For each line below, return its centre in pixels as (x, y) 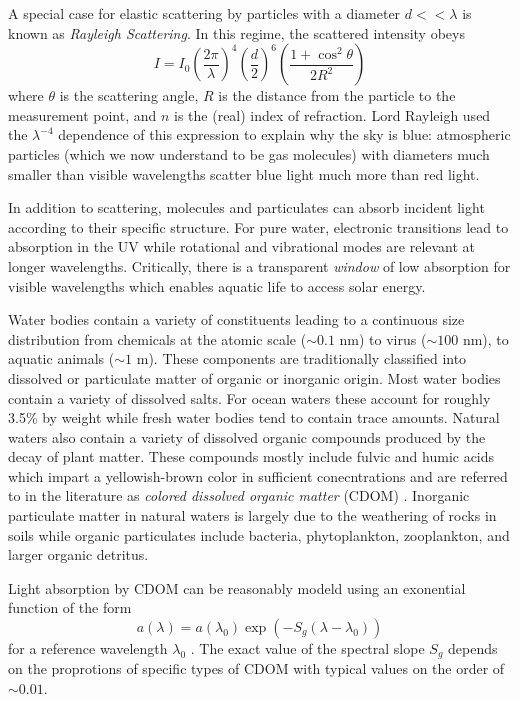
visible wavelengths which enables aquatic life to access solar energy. (217, 285)
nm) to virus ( (383, 338)
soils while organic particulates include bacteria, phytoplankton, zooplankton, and (259, 534)
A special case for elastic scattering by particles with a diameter (204, 13)
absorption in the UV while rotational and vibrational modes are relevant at (242, 246)
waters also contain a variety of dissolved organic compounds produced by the (247, 436)
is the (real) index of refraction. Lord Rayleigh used (332, 114)
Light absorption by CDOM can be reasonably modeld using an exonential (237, 587)
